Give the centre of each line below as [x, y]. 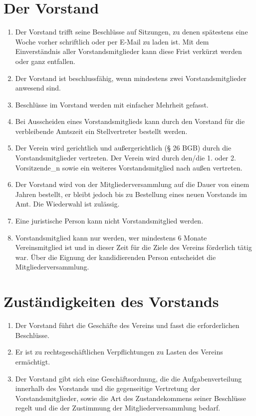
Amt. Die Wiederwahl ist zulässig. [67, 204]
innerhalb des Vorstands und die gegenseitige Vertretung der [108, 388]
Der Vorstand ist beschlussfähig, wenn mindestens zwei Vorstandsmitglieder [131, 78]
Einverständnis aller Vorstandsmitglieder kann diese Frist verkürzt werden [128, 51]
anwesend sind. [38, 88]
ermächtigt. [33, 361]
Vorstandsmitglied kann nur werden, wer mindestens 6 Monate [111, 237]
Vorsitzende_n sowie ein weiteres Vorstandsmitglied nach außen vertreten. [129, 167]
